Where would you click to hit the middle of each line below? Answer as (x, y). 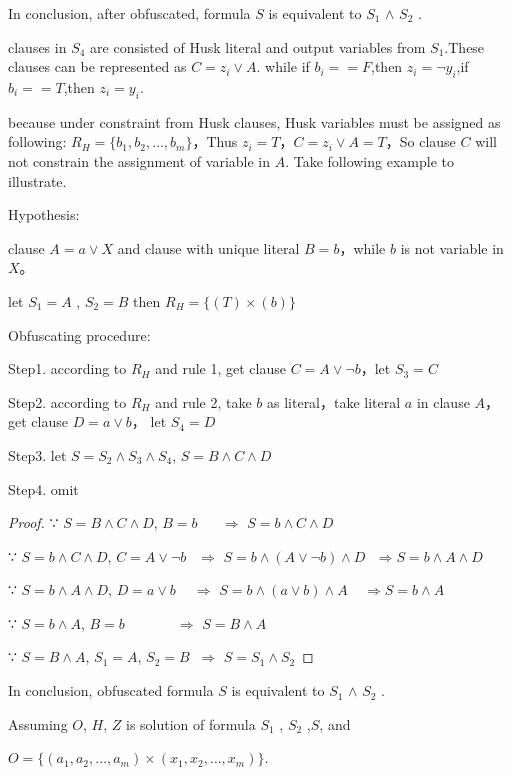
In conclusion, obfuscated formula (111, 690)
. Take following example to (369, 160)
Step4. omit (43, 488)
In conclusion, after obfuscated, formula (129, 13)
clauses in (37, 46)
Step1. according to (67, 368)
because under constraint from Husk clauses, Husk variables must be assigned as (254, 121)
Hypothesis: (44, 214)
